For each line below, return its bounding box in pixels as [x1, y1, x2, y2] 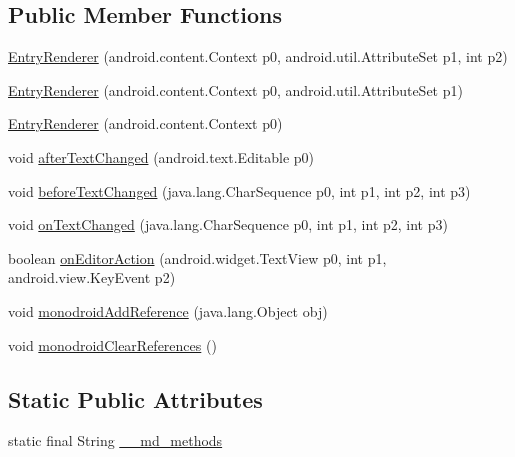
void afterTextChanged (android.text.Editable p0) [8, 146, 315, 167]
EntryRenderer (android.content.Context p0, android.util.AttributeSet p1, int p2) [8, 46, 508, 67]
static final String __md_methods [8, 430, 223, 451]
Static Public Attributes [8, 383, 263, 414]
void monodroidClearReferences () [8, 334, 217, 355]
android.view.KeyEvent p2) [8, 267, 176, 288]
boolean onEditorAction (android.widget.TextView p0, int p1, [8, 247, 387, 268]
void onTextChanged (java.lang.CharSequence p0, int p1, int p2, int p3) [8, 214, 448, 235]
